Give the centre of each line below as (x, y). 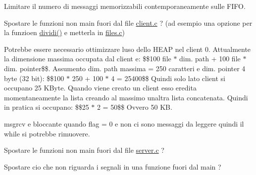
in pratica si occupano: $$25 (47, 107)
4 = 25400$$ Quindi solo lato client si (168, 78)
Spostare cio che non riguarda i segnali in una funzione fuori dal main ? (113, 166)
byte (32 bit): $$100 (34, 78)
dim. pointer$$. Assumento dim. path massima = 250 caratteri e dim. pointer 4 (125, 68)
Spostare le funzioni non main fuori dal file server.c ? (84, 150)
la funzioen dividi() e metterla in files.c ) (64, 32)
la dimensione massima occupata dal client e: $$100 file (88, 59)
